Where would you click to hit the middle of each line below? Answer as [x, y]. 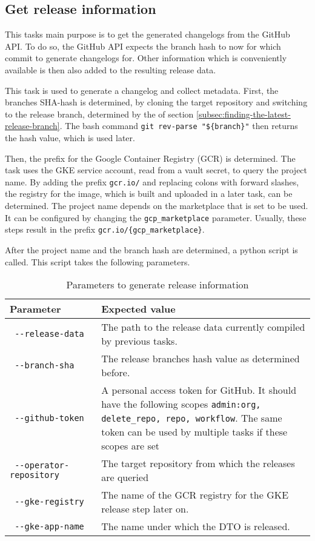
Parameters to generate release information [157, 285]
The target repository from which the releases [198, 463]
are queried [125, 477]
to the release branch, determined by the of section [99, 114]
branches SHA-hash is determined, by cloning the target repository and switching [156, 102]
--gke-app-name [49, 526]
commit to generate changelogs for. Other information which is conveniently [146, 58]
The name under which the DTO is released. [196, 526]
